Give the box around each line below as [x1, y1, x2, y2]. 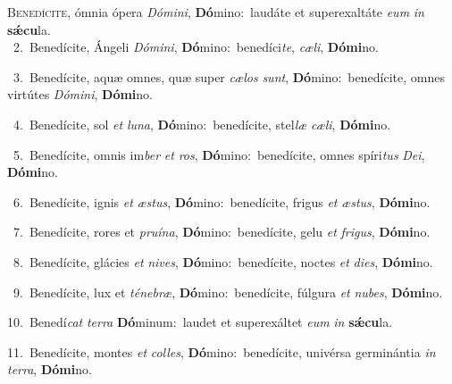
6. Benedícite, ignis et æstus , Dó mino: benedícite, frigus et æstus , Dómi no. [13, 192, 431, 211]
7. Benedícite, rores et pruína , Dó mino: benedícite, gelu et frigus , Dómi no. [13, 222, 431, 241]
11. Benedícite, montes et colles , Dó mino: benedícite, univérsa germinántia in [7, 342, 436, 361]
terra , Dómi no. [7, 360, 92, 379]
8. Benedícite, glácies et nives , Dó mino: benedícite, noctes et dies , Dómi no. [13, 252, 433, 271]
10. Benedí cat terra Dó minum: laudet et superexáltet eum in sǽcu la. [7, 313, 393, 331]
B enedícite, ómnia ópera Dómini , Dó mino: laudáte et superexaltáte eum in [7, 3, 424, 21]
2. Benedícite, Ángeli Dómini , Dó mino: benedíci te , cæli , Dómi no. [13, 38, 379, 56]
